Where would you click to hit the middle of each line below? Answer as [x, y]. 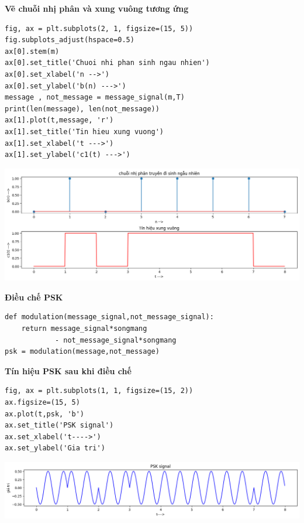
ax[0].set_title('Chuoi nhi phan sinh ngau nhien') [107, 63]
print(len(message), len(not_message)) [82, 109]
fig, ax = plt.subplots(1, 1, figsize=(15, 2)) [99, 391]
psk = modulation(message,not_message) [82, 352]
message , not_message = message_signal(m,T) [95, 98]
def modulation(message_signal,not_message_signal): [109, 317]
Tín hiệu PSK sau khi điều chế [68, 370]
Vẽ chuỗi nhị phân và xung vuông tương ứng [97, 8]
